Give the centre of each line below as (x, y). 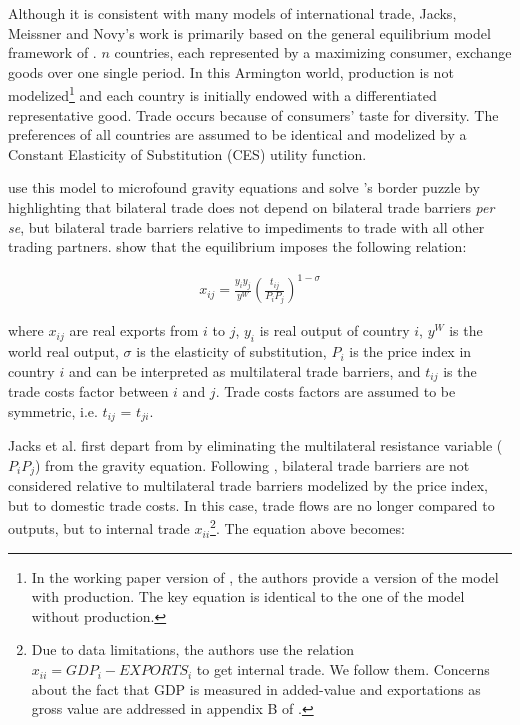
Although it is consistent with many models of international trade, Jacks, (232, 13)
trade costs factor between (88, 391)
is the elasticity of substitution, (231, 351)
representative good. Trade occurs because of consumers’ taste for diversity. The (253, 114)
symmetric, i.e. (53, 410)
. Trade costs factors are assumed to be (335, 391)
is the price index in (410, 351)
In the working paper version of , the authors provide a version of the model (265, 576)
